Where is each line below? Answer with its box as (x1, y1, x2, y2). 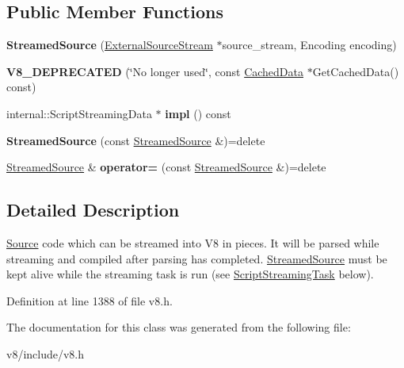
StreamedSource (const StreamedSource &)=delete (6, 132, 265, 148)
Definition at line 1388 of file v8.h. (6, 292, 173, 309)
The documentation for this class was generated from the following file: (6, 319, 351, 335)
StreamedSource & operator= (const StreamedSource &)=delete (6, 159, 326, 175)
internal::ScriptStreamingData (6, 105, 152, 121)
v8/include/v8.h (6, 345, 85, 362)
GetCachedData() (312, 63, 399, 79)
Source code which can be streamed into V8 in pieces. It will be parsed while (6, 234, 379, 251)
